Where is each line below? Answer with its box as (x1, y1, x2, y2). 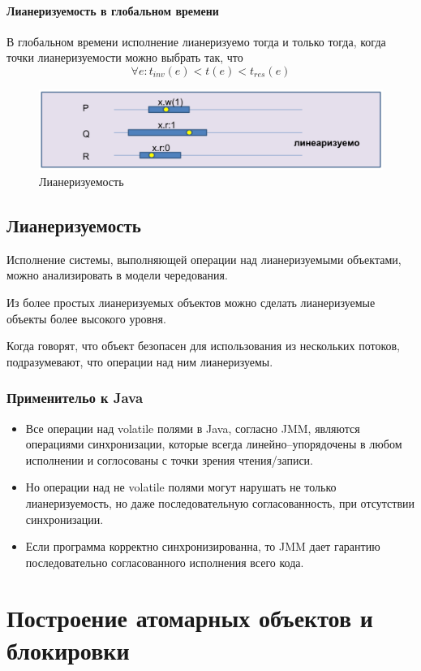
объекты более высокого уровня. (6, 310, 166, 327)
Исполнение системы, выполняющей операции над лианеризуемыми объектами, (6, 250, 402, 267)
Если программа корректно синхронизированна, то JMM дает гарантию (25, 538, 380, 555)
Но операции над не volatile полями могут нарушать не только (25, 478, 337, 496)
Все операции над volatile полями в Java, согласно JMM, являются (25, 419, 360, 436)
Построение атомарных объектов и (6, 601, 373, 634)
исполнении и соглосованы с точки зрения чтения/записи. (25, 451, 314, 468)
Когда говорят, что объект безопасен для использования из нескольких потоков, (6, 337, 400, 354)
